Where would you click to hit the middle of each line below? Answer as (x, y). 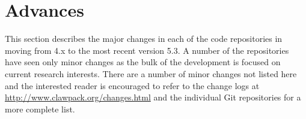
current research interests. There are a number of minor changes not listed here (151, 73)
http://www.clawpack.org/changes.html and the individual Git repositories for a (153, 97)
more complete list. (40, 109)
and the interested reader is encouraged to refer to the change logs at (132, 85)
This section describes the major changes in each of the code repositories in (144, 39)
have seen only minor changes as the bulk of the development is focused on (143, 62)
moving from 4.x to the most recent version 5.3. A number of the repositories (147, 50)
